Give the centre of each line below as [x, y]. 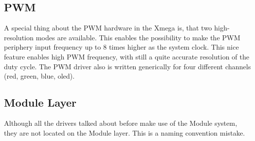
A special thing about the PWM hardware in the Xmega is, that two [108, 28]
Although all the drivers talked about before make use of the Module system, [121, 123]
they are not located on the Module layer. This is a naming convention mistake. [125, 132]
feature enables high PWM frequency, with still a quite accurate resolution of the [127, 56]
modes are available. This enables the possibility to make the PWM [138, 37]
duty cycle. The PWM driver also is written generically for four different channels [127, 66]
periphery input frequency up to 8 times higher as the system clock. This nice [122, 47]
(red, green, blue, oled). [39, 76]
